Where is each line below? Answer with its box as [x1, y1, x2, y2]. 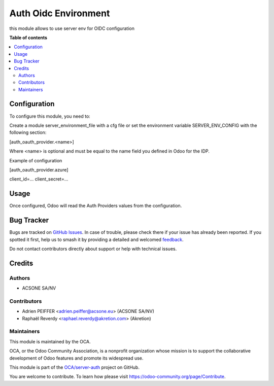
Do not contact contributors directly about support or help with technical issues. [9, 245, 177, 252]
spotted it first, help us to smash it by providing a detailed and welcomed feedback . [9, 236, 184, 242]
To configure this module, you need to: [9, 113, 91, 119]
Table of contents [9, 34, 48, 41]
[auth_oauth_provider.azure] [9, 166, 68, 172]
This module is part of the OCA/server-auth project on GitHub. [9, 364, 140, 370]
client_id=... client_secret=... [9, 176, 68, 182]
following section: [9, 129, 47, 135]
